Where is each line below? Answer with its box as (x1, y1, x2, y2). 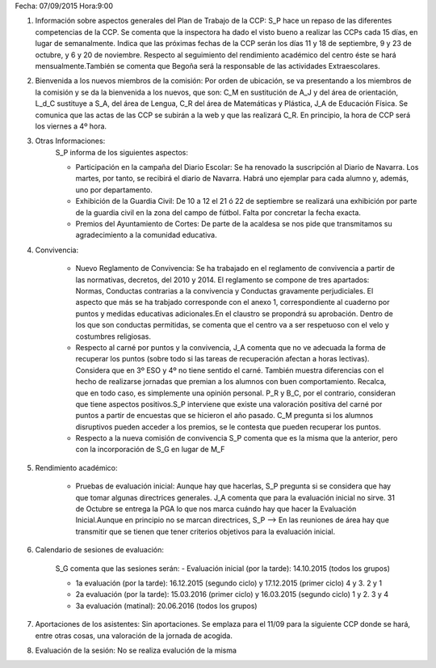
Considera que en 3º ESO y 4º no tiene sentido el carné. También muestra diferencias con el (75, 365, 384, 375)
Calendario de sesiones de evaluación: (35, 545, 165, 555)
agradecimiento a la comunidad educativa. (75, 230, 217, 240)
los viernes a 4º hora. (35, 121, 107, 131)
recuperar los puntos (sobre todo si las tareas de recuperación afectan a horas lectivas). (75, 354, 370, 364)
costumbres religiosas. (75, 332, 152, 341)
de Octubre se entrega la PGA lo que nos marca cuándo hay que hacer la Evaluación (75, 504, 357, 514)
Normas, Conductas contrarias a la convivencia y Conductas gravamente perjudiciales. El (75, 285, 374, 295)
